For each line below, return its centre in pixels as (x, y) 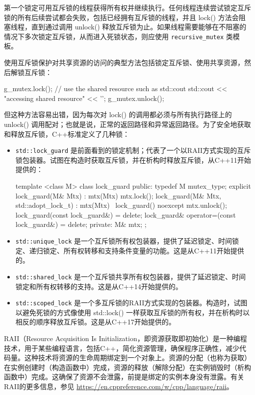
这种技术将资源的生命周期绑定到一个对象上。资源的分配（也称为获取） (138, 358)
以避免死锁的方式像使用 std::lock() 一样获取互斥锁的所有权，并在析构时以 (133, 312)
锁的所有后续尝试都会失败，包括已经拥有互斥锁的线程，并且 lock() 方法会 (121, 17)
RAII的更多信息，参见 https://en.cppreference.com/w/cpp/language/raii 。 (119, 386)
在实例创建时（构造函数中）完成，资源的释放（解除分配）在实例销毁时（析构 (127, 367)
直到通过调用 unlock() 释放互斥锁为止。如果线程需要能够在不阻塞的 (139, 27)
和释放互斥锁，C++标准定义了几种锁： (67, 134)
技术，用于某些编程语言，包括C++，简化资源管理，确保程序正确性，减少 (122, 348)
